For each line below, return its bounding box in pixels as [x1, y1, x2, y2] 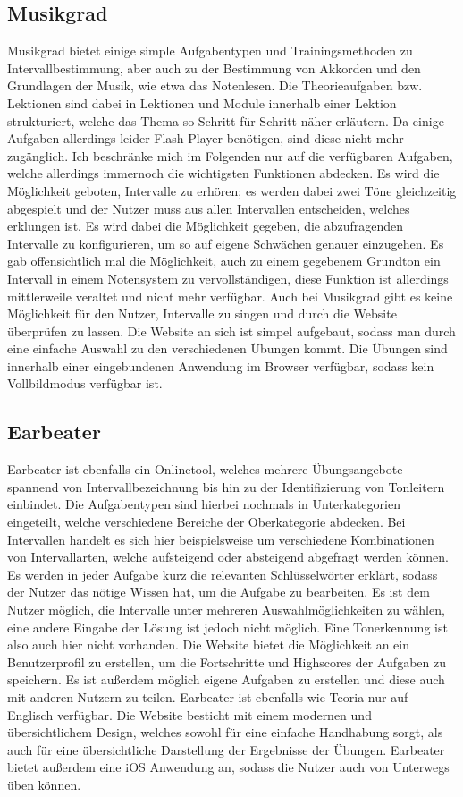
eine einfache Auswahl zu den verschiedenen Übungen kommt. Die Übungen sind [7, 339, 448, 358]
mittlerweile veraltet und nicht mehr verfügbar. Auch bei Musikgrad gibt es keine [7, 286, 453, 305]
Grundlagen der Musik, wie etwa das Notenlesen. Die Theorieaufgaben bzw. [7, 76, 423, 95]
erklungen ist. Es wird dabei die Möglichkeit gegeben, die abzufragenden [7, 216, 404, 235]
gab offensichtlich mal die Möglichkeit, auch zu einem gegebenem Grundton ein [7, 251, 441, 270]
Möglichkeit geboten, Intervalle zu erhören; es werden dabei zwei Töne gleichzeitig [7, 181, 457, 199]
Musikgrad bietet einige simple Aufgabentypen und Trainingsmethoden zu [7, 41, 413, 60]
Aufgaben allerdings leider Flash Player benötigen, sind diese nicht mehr [7, 129, 404, 148]
